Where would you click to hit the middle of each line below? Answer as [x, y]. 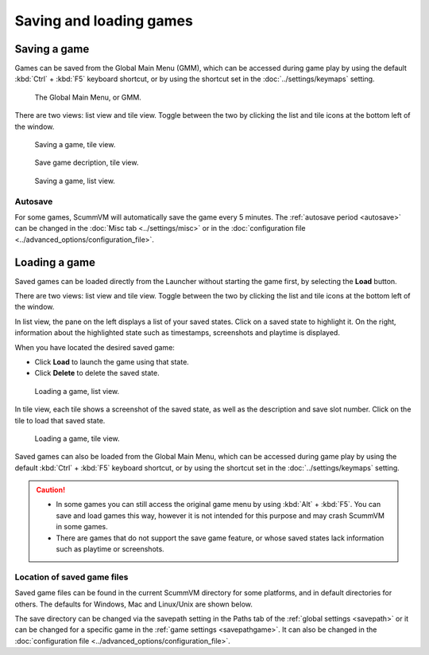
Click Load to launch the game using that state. [112, 361]
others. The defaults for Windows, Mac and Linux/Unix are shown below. [134, 604]
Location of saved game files [71, 577]
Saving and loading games [104, 21]
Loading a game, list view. [77, 391]
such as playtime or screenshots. [110, 549]
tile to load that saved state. [60, 420]
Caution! [51, 490]
